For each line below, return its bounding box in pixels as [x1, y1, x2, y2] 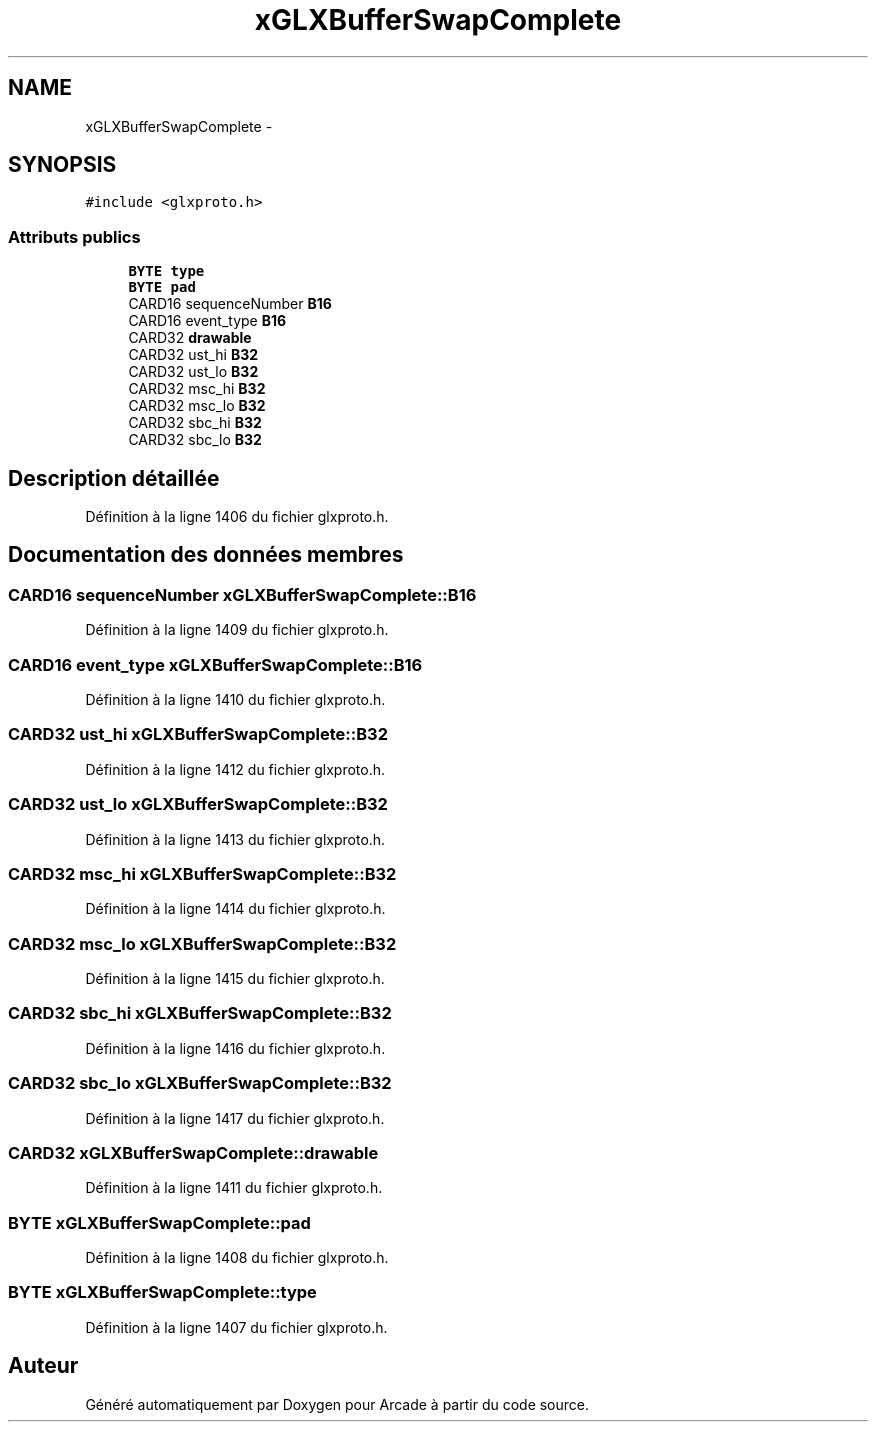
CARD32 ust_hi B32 [128, 346, 259, 364]
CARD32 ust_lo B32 [128, 363, 259, 381]
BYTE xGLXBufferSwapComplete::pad [8, 1212, 311, 1233]
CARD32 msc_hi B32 [128, 380, 266, 398]
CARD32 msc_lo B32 [128, 397, 266, 415]
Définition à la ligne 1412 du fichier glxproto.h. [85, 760, 386, 778]
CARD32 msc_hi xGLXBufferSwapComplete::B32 [8, 863, 397, 884]
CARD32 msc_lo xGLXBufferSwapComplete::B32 [8, 933, 397, 954]
